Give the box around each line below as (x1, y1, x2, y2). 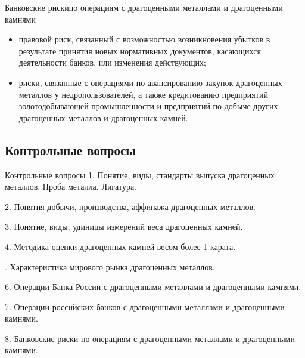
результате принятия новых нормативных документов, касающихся (18, 44, 261, 57)
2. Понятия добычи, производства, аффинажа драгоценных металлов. (5, 200, 256, 212)
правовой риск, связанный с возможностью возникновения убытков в (18, 33, 270, 45)
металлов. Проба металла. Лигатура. (5, 180, 137, 193)
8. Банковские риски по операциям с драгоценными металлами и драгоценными (5, 332, 295, 344)
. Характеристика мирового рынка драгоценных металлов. (5, 260, 215, 273)
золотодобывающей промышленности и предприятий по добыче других (18, 100, 278, 112)
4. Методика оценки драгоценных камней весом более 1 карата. (5, 240, 236, 252)
